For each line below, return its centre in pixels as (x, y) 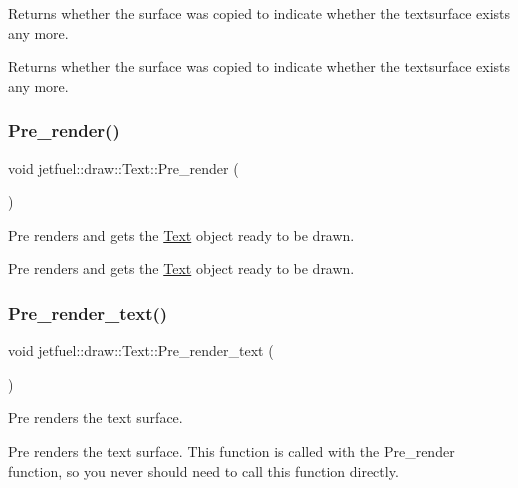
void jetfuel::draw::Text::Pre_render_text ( (141, 350)
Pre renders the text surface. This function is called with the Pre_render (231, 450)
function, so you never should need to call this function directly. (203, 470)
